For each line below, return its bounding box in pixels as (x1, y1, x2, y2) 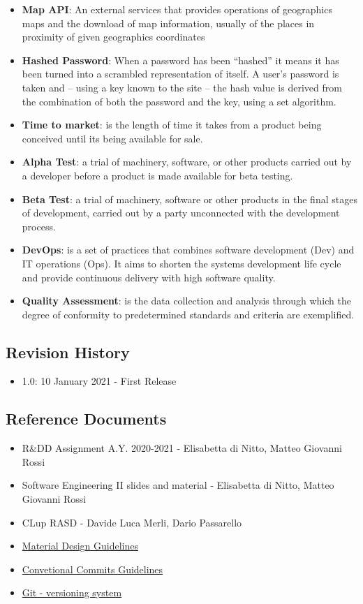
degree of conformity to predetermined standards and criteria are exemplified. (22, 307, 355, 321)
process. (22, 219, 56, 233)
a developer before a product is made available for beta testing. (22, 168, 293, 182)
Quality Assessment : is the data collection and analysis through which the (22, 293, 351, 308)
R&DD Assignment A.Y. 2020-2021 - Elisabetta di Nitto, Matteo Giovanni (22, 441, 342, 455)
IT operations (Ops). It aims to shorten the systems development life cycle (22, 256, 341, 270)
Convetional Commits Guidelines (22, 561, 163, 576)
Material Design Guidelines (22, 538, 138, 553)
